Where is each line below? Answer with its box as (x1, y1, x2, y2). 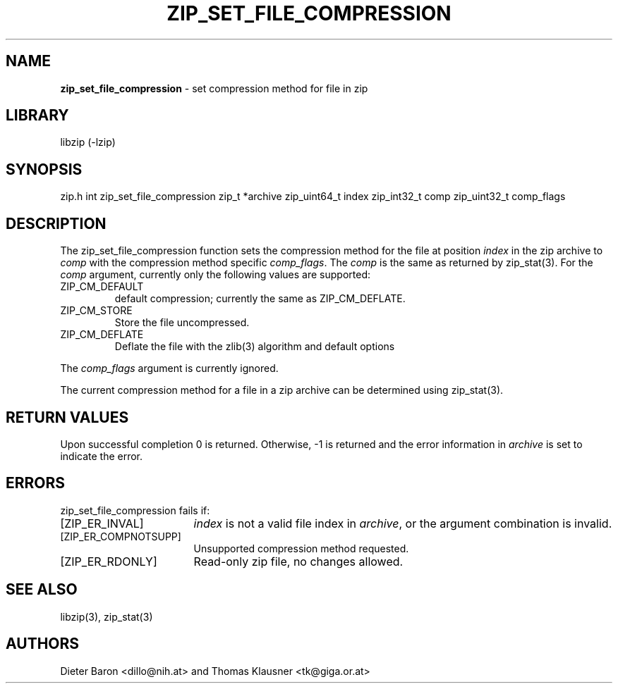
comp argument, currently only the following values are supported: (60, 268, 371, 281)
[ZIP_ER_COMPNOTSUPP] (60, 530, 181, 542)
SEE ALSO (6, 581, 78, 599)
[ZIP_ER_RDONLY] (60, 554, 157, 569)
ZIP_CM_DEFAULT (60, 280, 144, 293)
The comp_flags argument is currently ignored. (60, 362, 279, 375)
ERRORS (6, 474, 66, 492)
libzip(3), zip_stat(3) (60, 610, 153, 623)
